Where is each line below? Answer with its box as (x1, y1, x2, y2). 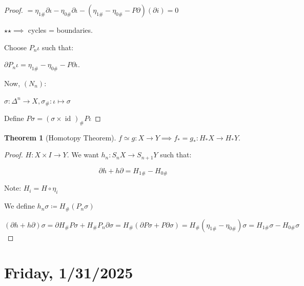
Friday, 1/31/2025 (4, 262, 133, 283)
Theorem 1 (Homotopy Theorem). (4, 132, 116, 142)
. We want (67, 149, 99, 160)
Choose (4, 42, 27, 52)
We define (4, 200, 35, 211)
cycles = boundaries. (28, 25, 93, 35)
